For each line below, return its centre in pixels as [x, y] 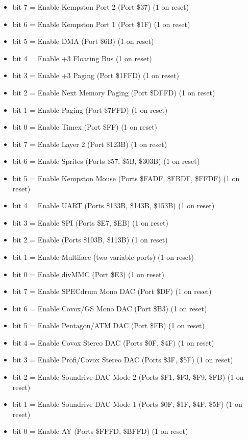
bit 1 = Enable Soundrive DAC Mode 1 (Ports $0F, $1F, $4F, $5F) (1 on [127, 404]
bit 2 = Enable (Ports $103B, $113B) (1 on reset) [90, 240]
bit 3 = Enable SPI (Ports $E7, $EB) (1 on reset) [90, 222]
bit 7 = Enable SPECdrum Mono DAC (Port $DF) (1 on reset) [112, 291]
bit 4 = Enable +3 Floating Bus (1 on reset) [82, 58]
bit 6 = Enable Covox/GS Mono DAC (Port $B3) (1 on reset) [110, 308]
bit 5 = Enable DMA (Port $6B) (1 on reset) [83, 41]
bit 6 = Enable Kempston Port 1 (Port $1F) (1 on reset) [101, 24]
